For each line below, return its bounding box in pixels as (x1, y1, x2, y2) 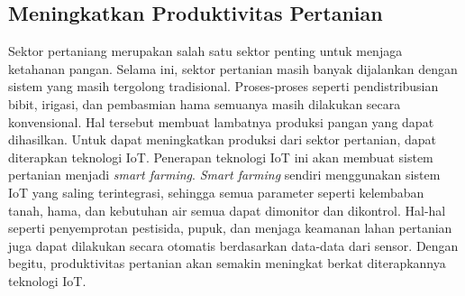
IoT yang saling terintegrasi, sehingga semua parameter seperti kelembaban (8, 182, 424, 201)
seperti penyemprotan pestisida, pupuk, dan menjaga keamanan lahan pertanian (8, 218, 452, 237)
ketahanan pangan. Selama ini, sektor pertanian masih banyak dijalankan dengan (8, 59, 458, 78)
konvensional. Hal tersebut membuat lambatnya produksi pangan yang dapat (8, 112, 434, 131)
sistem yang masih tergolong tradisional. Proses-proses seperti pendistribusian (8, 77, 439, 96)
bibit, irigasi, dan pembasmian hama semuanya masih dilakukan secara (8, 94, 401, 113)
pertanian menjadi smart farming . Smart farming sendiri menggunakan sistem (8, 165, 441, 184)
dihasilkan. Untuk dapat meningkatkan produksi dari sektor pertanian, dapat (8, 130, 436, 149)
